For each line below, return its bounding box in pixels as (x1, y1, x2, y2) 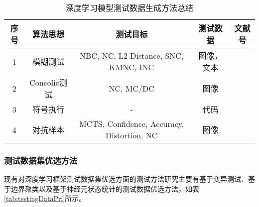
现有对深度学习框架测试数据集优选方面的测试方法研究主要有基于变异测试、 (4, 174, 248, 184)
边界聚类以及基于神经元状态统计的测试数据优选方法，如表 (10, 183, 199, 194)
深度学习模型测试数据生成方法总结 (65, 2, 193, 13)
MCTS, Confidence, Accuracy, (79, 118, 184, 129)
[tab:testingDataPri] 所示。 (4, 193, 86, 204)
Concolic (29, 77, 59, 88)
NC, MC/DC (109, 82, 154, 94)
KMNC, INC (109, 61, 154, 73)
